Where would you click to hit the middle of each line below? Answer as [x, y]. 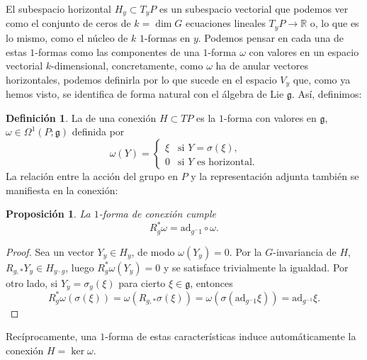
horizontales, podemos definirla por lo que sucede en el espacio [141, 79]
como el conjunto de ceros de [68, 23]
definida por [98, 131]
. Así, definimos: [327, 94]
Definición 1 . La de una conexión [81, 117]
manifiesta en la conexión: [62, 190]
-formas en [167, 37]
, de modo [153, 251]
